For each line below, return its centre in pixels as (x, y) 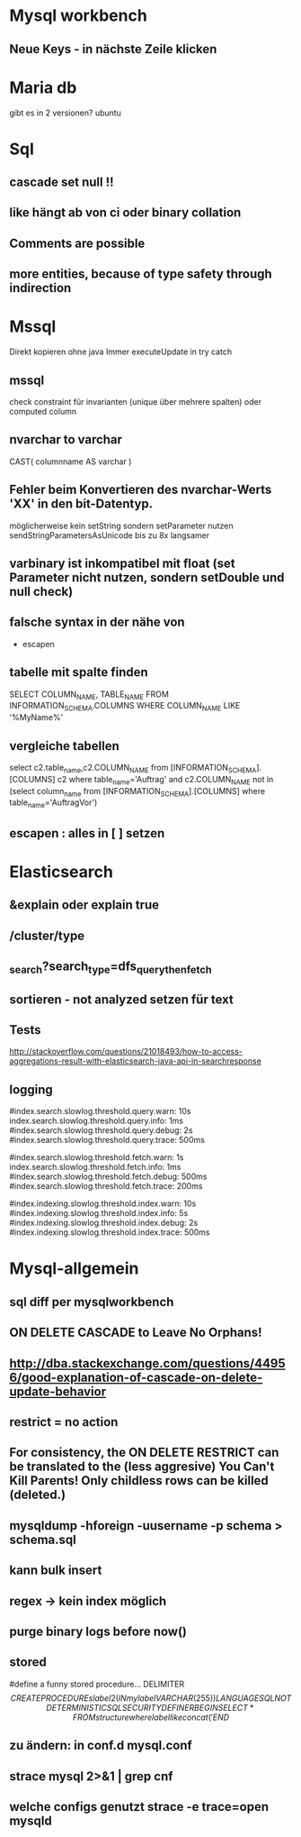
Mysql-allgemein (74, 1269)
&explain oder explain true (84, 905)
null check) (41, 592)
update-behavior (58, 1391)
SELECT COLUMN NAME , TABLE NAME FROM (89, 695)
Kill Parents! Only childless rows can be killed (139, 1481)
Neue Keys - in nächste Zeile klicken (113, 49)
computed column (43, 412)
